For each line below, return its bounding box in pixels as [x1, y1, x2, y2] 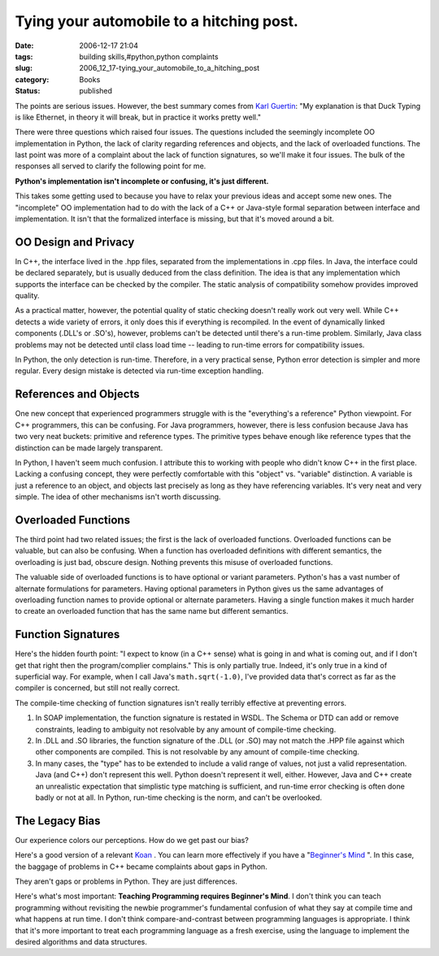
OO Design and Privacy [15, 235, 135, 249]
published [79, 86, 113, 96]
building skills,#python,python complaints [79, 51, 219, 61]
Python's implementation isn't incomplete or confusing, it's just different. [15, 176, 269, 186]
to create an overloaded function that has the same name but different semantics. [15, 606, 289, 616]
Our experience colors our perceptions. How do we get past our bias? [15, 835, 250, 845]
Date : [15, 41, 34, 50]
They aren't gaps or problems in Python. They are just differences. [15, 876, 238, 886]
